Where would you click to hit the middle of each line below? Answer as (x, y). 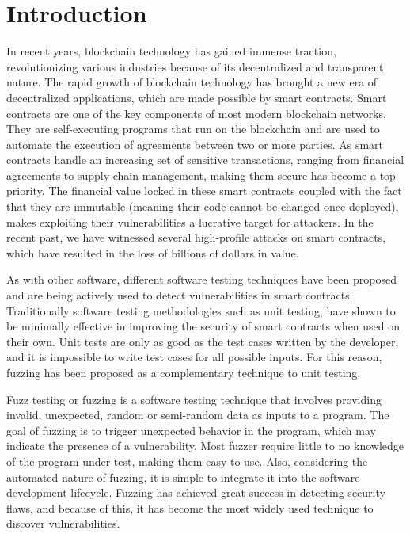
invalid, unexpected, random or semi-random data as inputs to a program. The (198, 415)
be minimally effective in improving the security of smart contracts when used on (203, 326)
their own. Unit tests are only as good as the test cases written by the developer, (203, 341)
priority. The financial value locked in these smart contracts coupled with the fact (204, 191)
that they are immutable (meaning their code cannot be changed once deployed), (203, 206)
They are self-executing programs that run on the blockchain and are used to (193, 129)
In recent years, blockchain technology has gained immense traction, (171, 51)
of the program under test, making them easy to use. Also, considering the (187, 461)
